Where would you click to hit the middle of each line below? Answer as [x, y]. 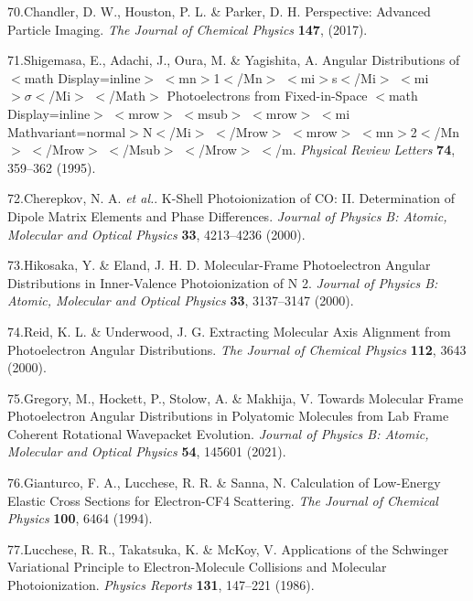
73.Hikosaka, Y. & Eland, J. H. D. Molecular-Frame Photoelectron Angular [219, 265]
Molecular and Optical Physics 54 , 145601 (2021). [147, 451]
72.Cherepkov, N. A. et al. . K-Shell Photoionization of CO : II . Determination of [231, 198]
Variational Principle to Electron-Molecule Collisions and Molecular [197, 567]
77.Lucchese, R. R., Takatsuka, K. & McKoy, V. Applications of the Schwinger [228, 548]
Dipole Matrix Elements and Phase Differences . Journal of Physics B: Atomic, [227, 215]
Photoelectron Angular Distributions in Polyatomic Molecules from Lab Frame [228, 416]
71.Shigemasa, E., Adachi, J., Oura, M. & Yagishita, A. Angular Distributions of [234, 60]
